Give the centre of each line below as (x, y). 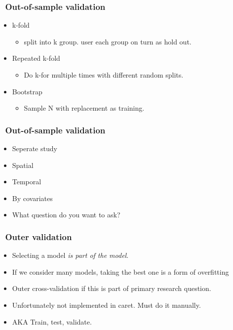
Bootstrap (27, 91)
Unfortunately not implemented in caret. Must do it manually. (106, 305)
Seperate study (35, 148)
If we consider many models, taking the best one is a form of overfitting (120, 271)
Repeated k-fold (36, 58)
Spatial (23, 165)
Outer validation (39, 236)
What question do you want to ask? (66, 215)
